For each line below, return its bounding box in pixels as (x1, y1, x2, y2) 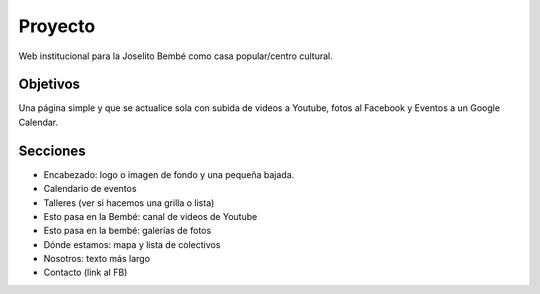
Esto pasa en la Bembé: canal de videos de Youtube (43, 210, 258, 222)
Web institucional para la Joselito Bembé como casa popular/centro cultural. (18, 50, 334, 62)
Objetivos (18, 76, 80, 93)
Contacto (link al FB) (43, 266, 128, 279)
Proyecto (18, 15, 96, 37)
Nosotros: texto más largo (43, 253, 150, 265)
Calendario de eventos (43, 183, 137, 195)
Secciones (18, 142, 86, 159)
